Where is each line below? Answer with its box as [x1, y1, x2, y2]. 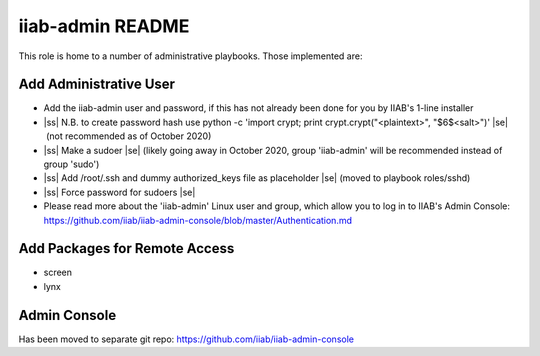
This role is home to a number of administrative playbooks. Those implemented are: [18, 50, 363, 62]
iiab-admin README [18, 15, 190, 37]
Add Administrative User [18, 76, 175, 93]
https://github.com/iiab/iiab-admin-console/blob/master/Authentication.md [43, 214, 353, 226]
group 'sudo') [43, 158, 100, 170]
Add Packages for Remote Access [18, 240, 235, 257]
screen [43, 266, 73, 279]
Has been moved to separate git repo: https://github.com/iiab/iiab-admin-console [18, 333, 355, 345]
